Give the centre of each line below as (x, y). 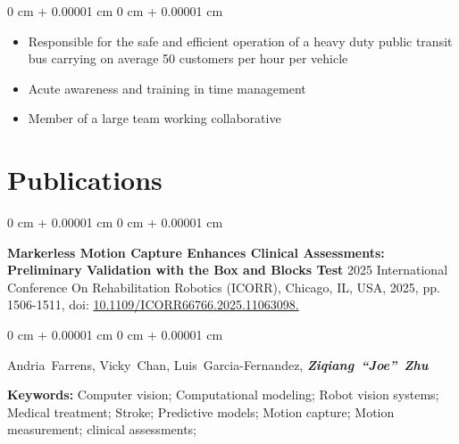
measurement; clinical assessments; (102, 429)
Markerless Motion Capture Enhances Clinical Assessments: (196, 252)
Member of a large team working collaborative (154, 118)
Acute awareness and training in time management (167, 88)
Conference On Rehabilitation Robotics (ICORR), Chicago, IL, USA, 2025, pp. (224, 287)
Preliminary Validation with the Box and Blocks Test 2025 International (228, 270)
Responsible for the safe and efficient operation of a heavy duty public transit (240, 41)
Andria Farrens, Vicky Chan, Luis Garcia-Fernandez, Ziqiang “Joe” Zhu (218, 364)
